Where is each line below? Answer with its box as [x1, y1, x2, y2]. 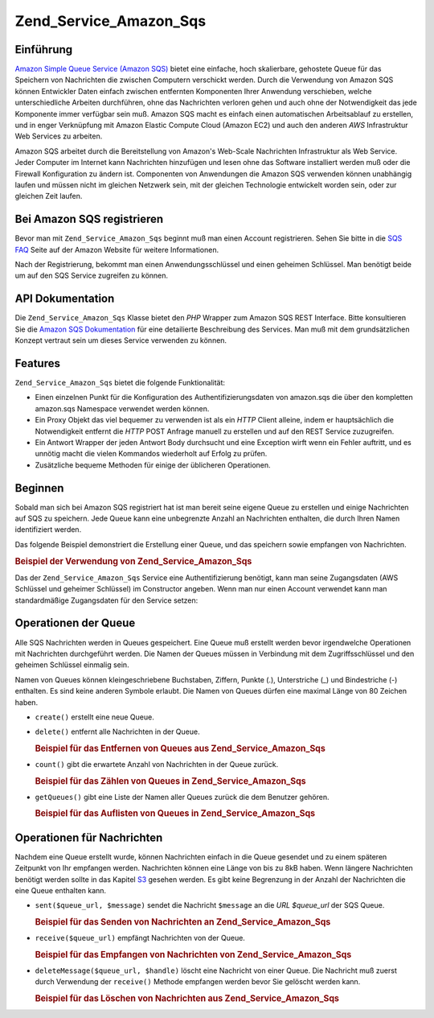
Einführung [14, 43, 72, 56]
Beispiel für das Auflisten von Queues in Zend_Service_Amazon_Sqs [35, 808, 316, 819]
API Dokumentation [14, 292, 115, 306]
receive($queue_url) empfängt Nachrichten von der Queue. [35, 934, 245, 943]
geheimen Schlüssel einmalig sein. [14, 660, 129, 670]
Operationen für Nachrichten [14, 830, 163, 844]
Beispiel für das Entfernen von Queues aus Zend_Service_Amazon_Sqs [35, 743, 325, 754]
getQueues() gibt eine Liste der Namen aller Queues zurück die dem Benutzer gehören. [35, 792, 330, 802]
